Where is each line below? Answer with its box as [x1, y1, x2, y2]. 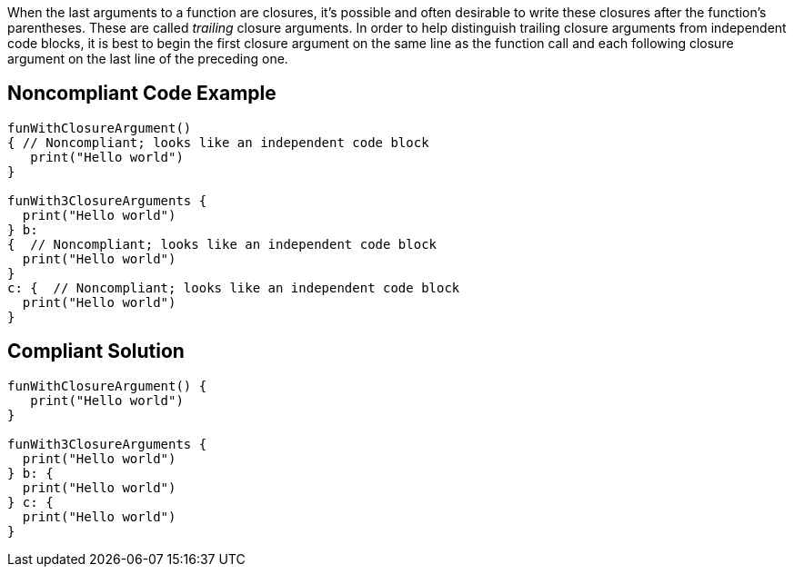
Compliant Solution [7, 340, 185, 363]
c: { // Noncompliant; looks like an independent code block [7, 280, 460, 295]
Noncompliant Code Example [7, 82, 276, 105]
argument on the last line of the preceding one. [7, 51, 288, 66]
